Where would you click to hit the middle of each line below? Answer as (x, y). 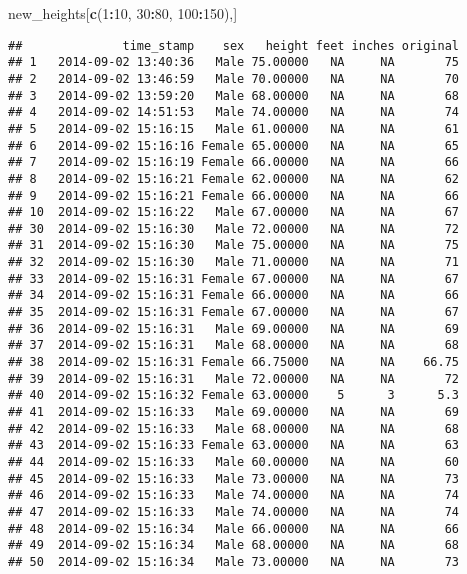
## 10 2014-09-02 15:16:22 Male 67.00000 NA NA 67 (234, 212)
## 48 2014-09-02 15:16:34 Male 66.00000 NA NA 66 (234, 528)
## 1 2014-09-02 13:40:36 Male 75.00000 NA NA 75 (234, 62)
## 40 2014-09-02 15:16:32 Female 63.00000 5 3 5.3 (234, 395)
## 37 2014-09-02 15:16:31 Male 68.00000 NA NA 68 (234, 345)
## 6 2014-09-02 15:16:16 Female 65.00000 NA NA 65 (234, 145)
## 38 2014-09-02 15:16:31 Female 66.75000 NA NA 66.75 (234, 362)
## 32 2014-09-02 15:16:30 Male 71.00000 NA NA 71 (234, 262)
